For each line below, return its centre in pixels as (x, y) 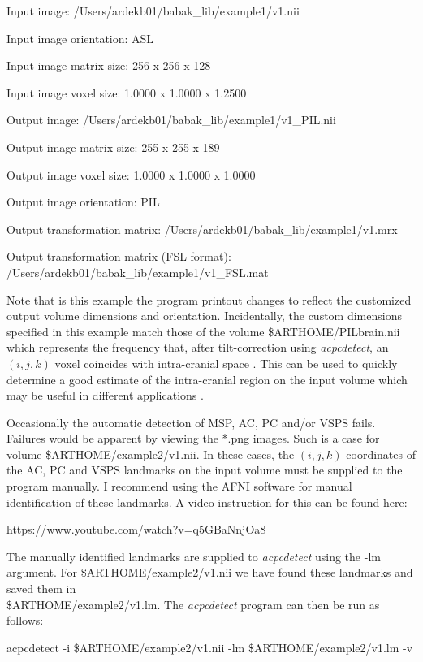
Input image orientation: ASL (80, 38)
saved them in (41, 588)
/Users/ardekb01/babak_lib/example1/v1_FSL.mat (138, 272)
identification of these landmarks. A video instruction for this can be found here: (207, 502)
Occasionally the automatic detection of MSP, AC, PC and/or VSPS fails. (191, 422)
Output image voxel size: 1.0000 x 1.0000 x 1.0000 (131, 174)
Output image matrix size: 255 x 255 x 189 (113, 147)
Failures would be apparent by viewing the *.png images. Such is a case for (193, 438)
